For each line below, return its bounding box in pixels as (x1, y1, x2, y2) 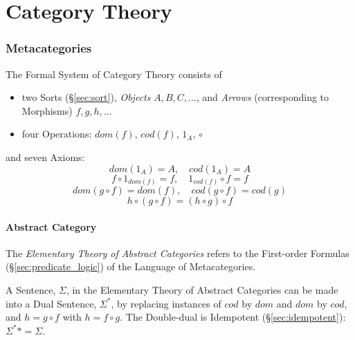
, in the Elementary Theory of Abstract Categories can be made (66, 283, 338, 297)
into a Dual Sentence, (6, 296, 97, 310)
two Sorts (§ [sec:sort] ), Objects (21, 90, 151, 104)
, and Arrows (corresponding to (196, 90, 329, 104)
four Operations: (21, 126, 92, 141)
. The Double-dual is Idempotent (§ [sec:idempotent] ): (120, 310, 346, 324)
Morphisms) (21, 103, 73, 117)
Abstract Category (6, 219, 97, 234)
